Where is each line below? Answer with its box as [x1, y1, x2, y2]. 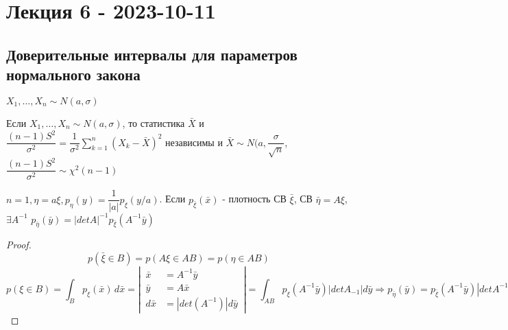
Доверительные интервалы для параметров [6, 43, 298, 64]
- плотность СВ [222, 191, 287, 206]
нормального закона [6, 64, 141, 85]
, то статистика [122, 115, 185, 130]
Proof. [6, 237, 32, 252]
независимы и [165, 134, 223, 149]
